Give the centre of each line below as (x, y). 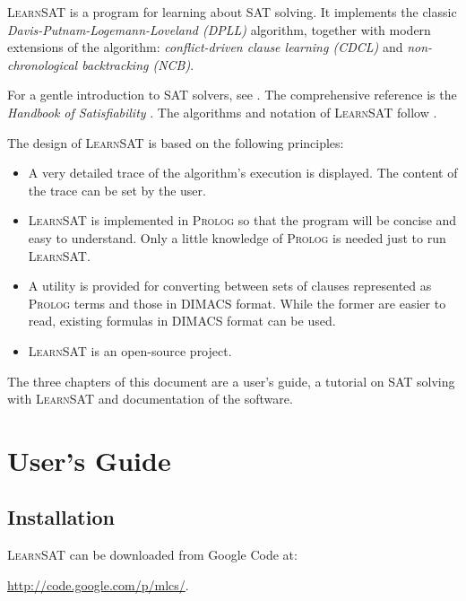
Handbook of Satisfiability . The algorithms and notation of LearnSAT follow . (222, 112)
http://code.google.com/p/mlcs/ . (98, 584)
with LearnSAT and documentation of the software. (150, 399)
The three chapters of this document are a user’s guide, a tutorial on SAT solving (231, 381)
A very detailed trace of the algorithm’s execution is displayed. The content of (243, 173)
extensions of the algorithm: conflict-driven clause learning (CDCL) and (205, 47)
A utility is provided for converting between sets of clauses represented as (230, 286)
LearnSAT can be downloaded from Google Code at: (152, 555)
